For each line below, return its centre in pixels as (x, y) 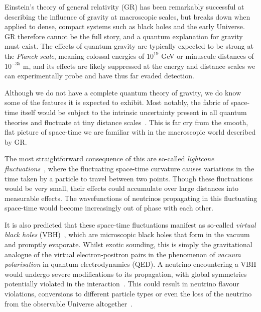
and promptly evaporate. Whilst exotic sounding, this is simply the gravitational (128, 244)
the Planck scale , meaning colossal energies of (75, 56)
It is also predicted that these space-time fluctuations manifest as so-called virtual (130, 224)
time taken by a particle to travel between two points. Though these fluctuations (129, 178)
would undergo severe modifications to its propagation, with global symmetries (126, 274)
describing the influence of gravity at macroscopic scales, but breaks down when (127, 16)
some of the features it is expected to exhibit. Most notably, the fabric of (117, 102)
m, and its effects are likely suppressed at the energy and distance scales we (139, 66)
